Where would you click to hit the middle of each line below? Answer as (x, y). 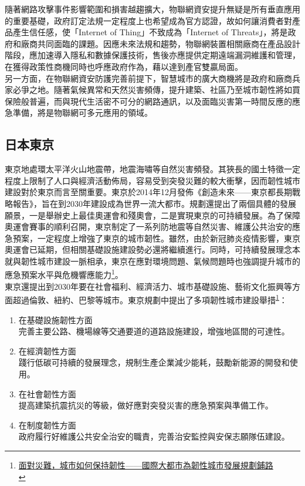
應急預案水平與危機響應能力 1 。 (64, 274)
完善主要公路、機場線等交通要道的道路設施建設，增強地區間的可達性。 (154, 331)
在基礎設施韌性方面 (55, 319)
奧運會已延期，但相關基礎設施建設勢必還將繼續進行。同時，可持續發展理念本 (152, 249)
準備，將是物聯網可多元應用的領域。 (82, 113)
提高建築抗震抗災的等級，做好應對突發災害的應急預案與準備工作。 (146, 405)
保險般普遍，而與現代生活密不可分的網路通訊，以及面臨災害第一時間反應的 (148, 101)
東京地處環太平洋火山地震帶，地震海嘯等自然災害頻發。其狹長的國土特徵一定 (152, 169)
